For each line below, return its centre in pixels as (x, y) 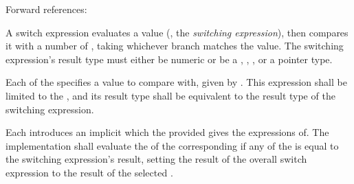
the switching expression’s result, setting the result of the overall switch (156, 159)
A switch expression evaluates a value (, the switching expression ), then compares (177, 32)
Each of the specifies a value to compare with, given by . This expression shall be (176, 82)
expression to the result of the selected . (89, 172)
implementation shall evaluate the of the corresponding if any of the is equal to (172, 145)
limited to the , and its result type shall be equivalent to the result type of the (170, 95)
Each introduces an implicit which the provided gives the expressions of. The (167, 132)
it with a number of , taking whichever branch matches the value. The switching (175, 46)
